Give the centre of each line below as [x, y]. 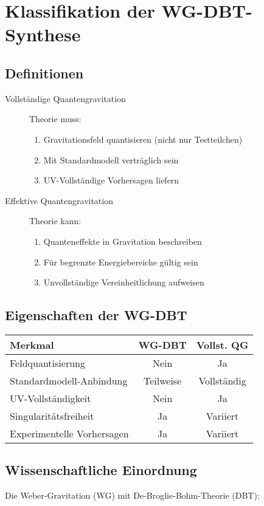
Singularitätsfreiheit [52, 415]
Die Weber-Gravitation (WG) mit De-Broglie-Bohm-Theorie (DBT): [132, 495]
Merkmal [32, 344]
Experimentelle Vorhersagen [69, 433]
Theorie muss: [55, 119]
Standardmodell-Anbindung [69, 380]
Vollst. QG [222, 344]
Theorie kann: [55, 221]
